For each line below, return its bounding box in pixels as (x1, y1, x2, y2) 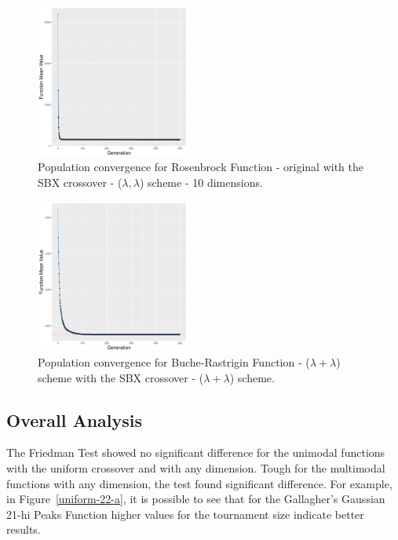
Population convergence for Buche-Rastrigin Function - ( (38, 353, 310, 370)
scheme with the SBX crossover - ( (38, 369, 204, 385)
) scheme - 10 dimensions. (139, 173, 263, 190)
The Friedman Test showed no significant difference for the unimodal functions (6, 444, 385, 461)
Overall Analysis (6, 407, 143, 432)
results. (6, 521, 41, 538)
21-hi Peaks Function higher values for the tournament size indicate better (6, 505, 364, 522)
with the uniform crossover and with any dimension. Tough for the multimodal (6, 459, 385, 476)
